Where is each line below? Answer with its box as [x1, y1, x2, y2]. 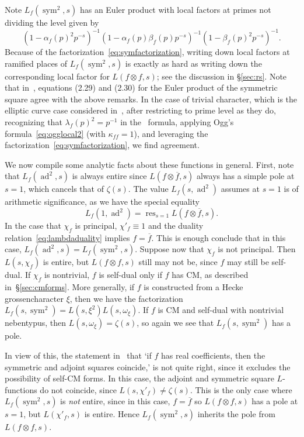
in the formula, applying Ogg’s [120, 116, 234, 128]
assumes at [221, 183, 260, 195]
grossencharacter [5, 292, 64, 304]
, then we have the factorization [69, 292, 183, 304]
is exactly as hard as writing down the [125, 57, 262, 69]
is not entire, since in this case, [60, 395, 170, 407]
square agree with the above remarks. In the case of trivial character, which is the [5, 92, 298, 105]
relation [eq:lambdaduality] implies [5, 231, 130, 243]
